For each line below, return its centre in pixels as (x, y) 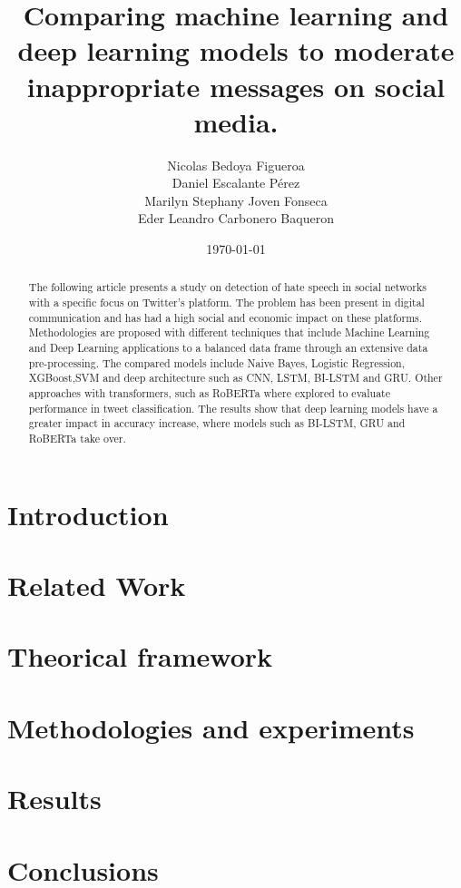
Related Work (97, 585)
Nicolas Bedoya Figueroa (236, 165)
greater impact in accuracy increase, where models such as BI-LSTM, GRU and (217, 423)
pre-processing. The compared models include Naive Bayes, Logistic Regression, (217, 362)
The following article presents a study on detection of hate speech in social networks (227, 287)
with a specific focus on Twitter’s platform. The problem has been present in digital (226, 303)
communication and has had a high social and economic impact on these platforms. (226, 317)
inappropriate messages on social (236, 86)
